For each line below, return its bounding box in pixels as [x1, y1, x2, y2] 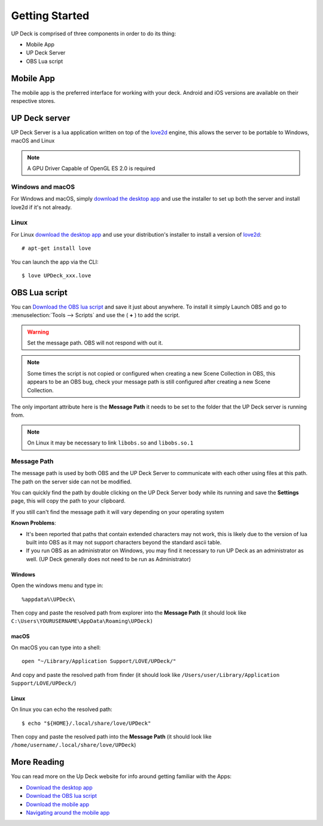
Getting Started [11, 9, 90, 22]
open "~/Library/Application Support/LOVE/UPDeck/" [22, 658, 176, 665]
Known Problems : [11, 519, 56, 527]
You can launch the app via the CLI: [11, 258, 99, 265]
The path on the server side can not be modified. [11, 478, 132, 485]
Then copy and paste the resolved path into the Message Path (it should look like [11, 733, 212, 740]
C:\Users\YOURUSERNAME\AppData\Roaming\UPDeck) [11, 618, 154, 625]
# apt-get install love [22, 245, 92, 252]
